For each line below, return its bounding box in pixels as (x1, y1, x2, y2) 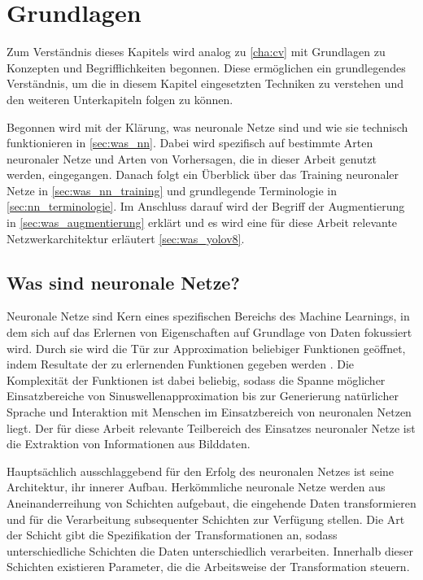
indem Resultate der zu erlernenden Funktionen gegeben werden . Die (7, 355, 355, 373)
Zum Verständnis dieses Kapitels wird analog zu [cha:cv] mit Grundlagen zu (7, 43, 386, 60)
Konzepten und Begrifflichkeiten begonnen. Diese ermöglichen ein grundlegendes (7, 59, 406, 76)
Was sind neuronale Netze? (7, 269, 240, 294)
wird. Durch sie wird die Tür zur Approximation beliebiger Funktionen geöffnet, (7, 339, 406, 356)
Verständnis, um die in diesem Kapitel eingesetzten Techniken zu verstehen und (7, 75, 404, 92)
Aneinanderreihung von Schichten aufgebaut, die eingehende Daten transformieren (7, 494, 416, 511)
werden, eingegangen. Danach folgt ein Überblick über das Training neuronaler (7, 166, 399, 183)
